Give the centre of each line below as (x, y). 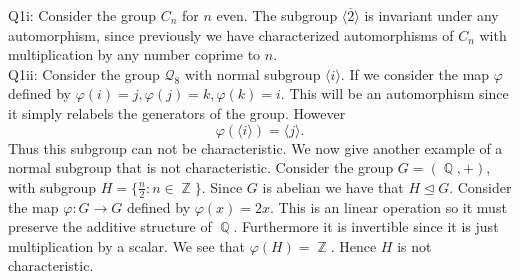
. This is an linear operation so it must (388, 206)
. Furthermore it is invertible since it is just (366, 226)
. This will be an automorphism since (394, 93)
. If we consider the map (415, 73)
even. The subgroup (277, 15)
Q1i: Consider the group (82, 15)
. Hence (353, 245)
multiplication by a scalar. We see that (127, 245)
